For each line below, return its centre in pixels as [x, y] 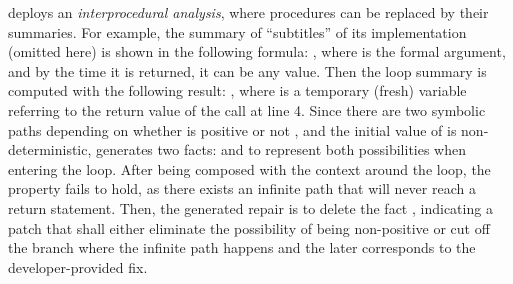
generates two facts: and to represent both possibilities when [281, 149]
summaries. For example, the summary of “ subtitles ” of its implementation [237, 31]
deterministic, [50, 149]
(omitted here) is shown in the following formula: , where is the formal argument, [257, 51]
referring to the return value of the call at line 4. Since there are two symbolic [247, 109]
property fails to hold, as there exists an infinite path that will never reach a [242, 188]
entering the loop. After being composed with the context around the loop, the [249, 168]
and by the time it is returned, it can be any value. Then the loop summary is [247, 70]
